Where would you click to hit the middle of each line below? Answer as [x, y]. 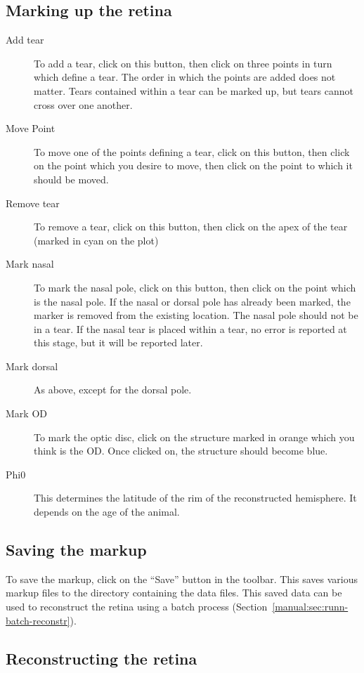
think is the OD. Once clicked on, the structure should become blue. [181, 451]
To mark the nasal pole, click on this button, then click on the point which [195, 287]
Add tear [25, 40]
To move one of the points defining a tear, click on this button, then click [192, 151]
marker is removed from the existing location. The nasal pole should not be [196, 315]
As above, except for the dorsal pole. [113, 390]
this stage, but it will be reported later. [118, 342]
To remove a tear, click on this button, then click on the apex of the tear [191, 227]
